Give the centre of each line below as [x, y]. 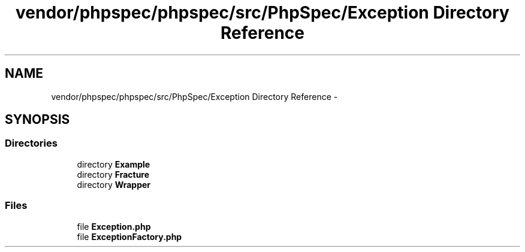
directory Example [114, 164]
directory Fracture [113, 174]
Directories [31, 143]
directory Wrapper [114, 184]
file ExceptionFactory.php [129, 236]
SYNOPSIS [37, 120]
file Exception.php [114, 226]
